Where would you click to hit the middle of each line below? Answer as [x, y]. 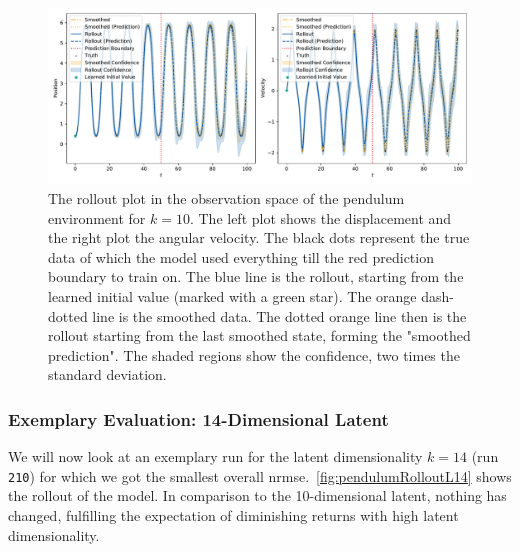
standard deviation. [107, 374]
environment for [97, 217]
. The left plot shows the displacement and [320, 217]
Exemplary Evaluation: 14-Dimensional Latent [198, 418]
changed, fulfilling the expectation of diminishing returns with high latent [233, 514]
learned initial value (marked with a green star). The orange [232, 295]
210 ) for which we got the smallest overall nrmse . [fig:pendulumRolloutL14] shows [260, 475]
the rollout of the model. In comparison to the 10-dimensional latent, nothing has [257, 495]
